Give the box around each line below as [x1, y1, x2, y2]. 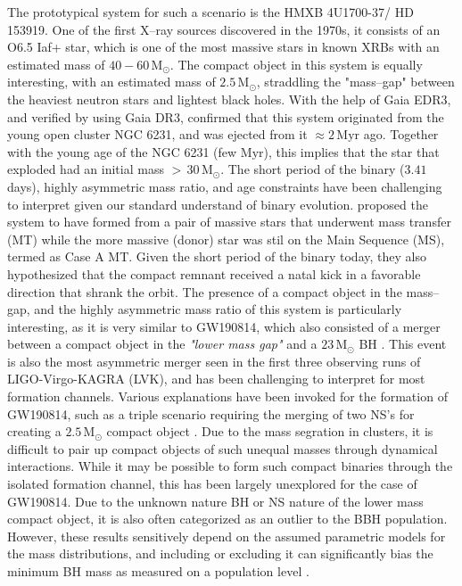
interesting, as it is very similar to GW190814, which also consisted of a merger [7, 317, 441, 335]
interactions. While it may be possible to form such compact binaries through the [7, 457, 453, 475]
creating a [7, 422, 62, 441]
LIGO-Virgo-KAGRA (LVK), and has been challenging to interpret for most [7, 369, 425, 388]
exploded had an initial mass [7, 160, 164, 178]
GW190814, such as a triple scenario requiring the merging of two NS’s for [7, 404, 415, 423]
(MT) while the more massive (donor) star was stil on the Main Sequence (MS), [7, 229, 445, 248]
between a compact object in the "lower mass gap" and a [7, 334, 318, 353]
